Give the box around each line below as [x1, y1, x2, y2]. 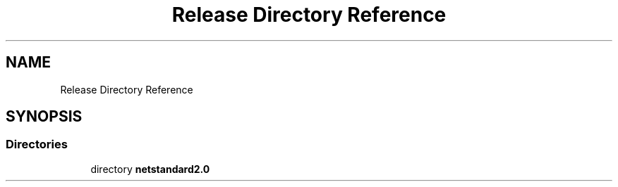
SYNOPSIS [6, 108, 83, 126]
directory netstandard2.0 [90, 162, 210, 175]
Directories [6, 137, 68, 152]
